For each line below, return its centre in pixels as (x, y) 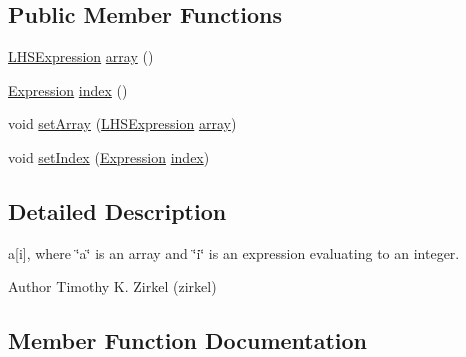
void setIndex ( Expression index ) (109, 156)
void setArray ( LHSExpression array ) (122, 123)
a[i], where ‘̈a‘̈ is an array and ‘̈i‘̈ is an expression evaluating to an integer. (234, 252)
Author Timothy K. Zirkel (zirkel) (112, 286)
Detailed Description (117, 210)
